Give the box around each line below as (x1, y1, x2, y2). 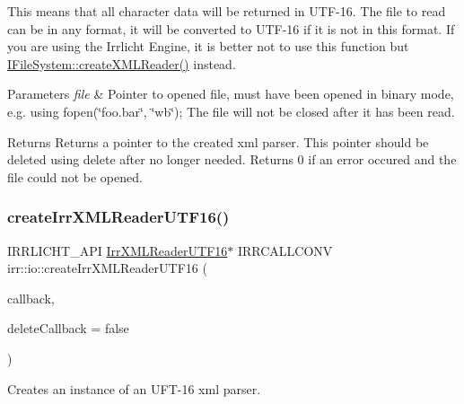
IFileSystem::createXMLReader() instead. (7, 54, 236, 73)
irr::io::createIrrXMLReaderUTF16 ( (7, 259, 207, 277)
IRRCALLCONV (237, 241, 333, 259)
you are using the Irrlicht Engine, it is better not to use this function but (7, 37, 409, 56)
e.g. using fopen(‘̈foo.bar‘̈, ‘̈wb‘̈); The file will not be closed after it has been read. (7, 101, 455, 120)
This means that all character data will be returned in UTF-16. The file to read (7, 2, 446, 20)
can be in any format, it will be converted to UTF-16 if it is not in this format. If (7, 19, 455, 38)
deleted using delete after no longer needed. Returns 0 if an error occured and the (7, 150, 457, 169)
